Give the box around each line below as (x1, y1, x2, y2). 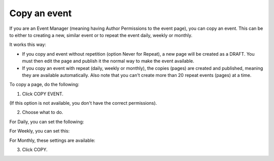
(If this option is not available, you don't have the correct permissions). (9, 100, 157, 106)
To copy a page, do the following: (9, 82, 80, 88)
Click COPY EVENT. (22, 91, 63, 97)
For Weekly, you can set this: (9, 128, 70, 134)
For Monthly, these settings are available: (9, 137, 96, 143)
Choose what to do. (22, 109, 63, 115)
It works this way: (9, 42, 47, 48)
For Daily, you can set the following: (9, 118, 84, 125)
